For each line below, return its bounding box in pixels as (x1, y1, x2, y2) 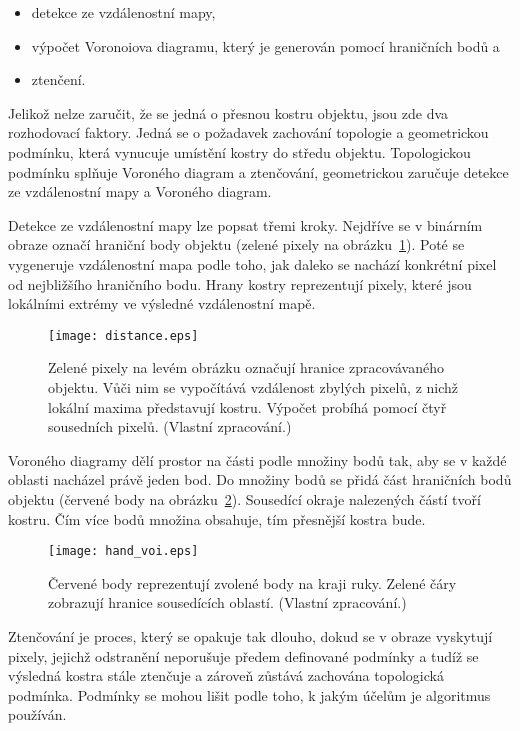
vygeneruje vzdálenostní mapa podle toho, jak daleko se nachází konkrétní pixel (8, 253, 497, 274)
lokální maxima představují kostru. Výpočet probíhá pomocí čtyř (48, 396, 447, 417)
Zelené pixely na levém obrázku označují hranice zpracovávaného (48, 357, 444, 378)
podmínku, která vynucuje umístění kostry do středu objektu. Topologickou (8, 141, 471, 162)
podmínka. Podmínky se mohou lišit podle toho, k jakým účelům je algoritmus (8, 684, 491, 705)
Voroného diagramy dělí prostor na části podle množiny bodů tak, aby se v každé (8, 449, 507, 470)
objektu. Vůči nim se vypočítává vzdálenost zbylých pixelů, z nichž (48, 376, 459, 397)
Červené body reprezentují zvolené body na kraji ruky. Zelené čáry (48, 572, 457, 593)
